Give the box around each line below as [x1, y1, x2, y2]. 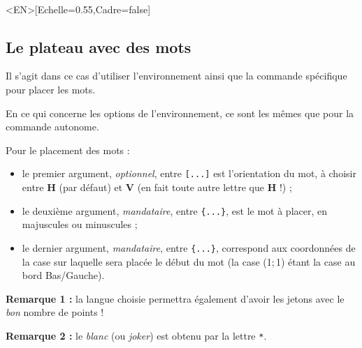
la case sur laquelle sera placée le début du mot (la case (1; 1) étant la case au [22, 254, 356, 268]
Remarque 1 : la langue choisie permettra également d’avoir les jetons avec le [6, 291, 345, 305]
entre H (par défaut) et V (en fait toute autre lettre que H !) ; [22, 180, 292, 195]
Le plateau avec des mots [6, 36, 191, 57]
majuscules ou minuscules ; [22, 217, 138, 232]
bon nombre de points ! [6, 305, 104, 319]
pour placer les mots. [6, 82, 96, 96]
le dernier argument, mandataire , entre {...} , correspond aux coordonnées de [22, 240, 356, 255]
